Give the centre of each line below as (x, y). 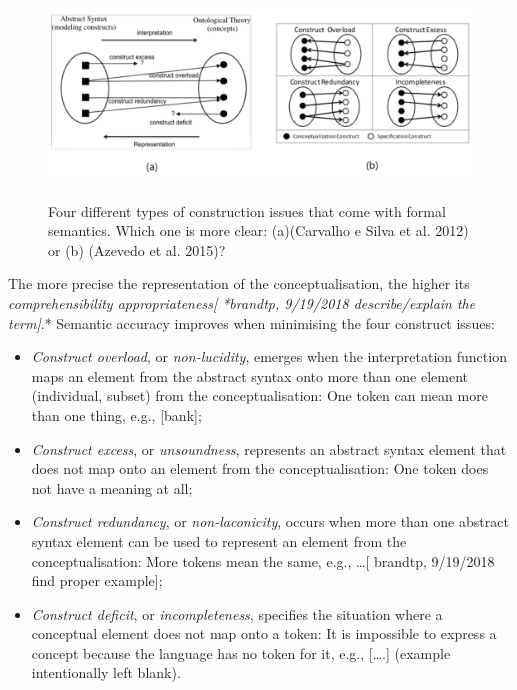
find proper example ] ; (97, 580)
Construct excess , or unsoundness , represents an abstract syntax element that (269, 448)
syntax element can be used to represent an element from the (219, 540)
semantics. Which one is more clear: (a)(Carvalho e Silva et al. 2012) (258, 230)
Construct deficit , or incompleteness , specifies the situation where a (237, 613)
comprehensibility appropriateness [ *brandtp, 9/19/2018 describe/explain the (242, 302)
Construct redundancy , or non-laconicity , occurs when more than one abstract (270, 521)
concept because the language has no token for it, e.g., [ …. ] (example (241, 652)
